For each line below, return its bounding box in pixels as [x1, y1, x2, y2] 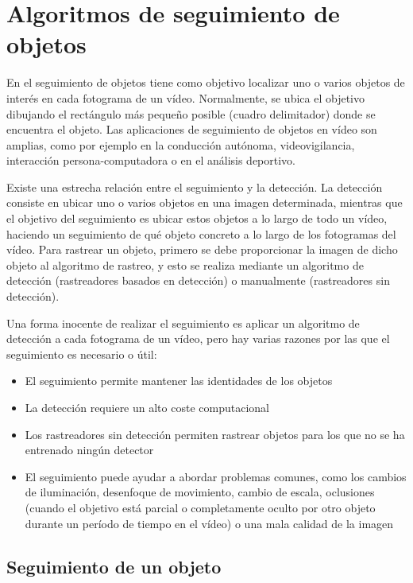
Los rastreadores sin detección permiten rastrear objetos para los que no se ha [25, 426, 405, 442]
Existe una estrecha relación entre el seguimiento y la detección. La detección [6, 178, 383, 195]
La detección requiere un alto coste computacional [25, 399, 269, 415]
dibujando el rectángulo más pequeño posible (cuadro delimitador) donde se [6, 105, 376, 122]
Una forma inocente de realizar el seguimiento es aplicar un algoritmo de [6, 314, 360, 331]
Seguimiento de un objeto [6, 554, 222, 578]
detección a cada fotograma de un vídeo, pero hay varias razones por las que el [6, 330, 390, 347]
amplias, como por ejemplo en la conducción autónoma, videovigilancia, [6, 136, 355, 153]
